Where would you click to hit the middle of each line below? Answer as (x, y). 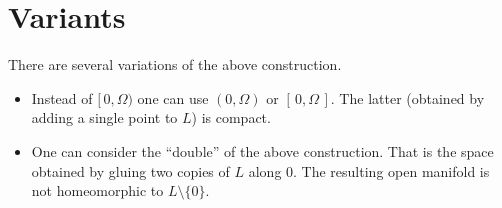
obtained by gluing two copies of (130, 170)
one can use (173, 97)
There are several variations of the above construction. (175, 64)
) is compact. (231, 117)
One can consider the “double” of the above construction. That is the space (262, 150)
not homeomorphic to (97, 190)
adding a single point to (104, 117)
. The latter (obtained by (407, 97)
